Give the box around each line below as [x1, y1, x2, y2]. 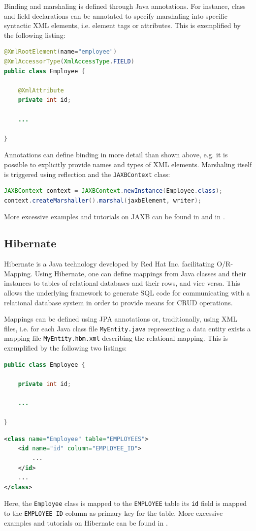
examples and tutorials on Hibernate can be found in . [4, 517, 168, 528]
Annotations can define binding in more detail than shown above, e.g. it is [4, 149, 228, 160]
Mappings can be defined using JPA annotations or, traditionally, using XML [4, 314, 237, 324]
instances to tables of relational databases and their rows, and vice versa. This [4, 278, 240, 288]
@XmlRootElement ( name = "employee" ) [4, 48, 117, 56]
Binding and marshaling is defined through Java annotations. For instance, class [4, 1, 246, 11]
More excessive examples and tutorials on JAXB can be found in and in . [4, 211, 225, 222]
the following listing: [4, 29, 65, 40]
